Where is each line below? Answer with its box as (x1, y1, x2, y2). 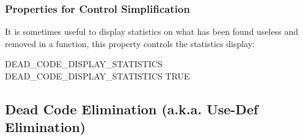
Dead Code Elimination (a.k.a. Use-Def (5, 99, 258, 118)
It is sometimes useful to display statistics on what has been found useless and (5, 25, 298, 38)
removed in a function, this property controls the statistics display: (5, 37, 255, 50)
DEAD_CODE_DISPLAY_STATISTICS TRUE (5, 70, 190, 82)
